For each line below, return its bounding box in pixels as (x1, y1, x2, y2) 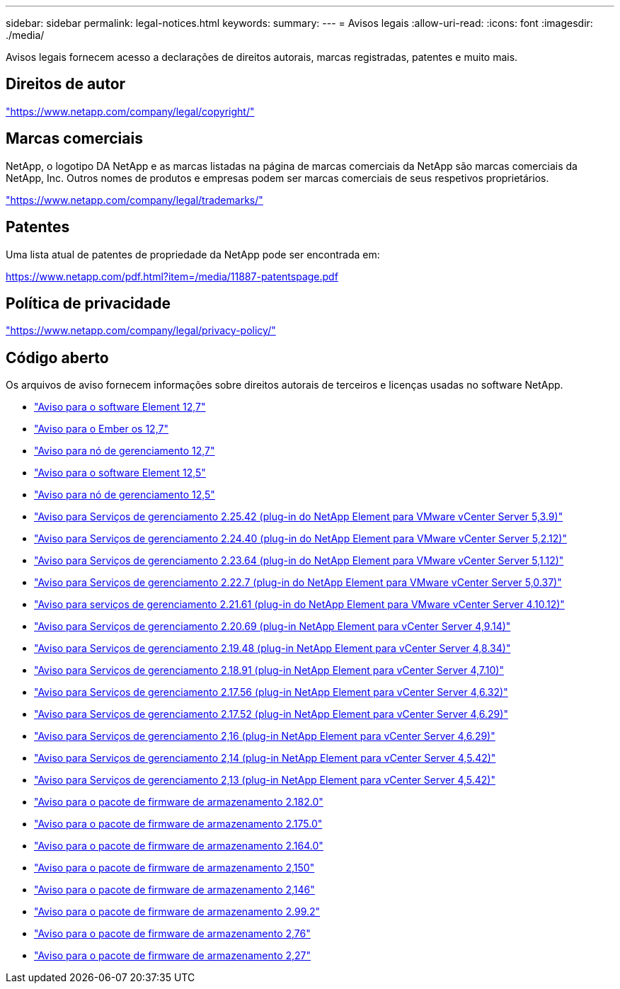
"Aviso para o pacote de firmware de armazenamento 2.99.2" (34, 905, 321, 918)
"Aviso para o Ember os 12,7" (34, 423, 168, 435)
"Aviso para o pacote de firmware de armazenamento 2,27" (34, 949, 311, 962)
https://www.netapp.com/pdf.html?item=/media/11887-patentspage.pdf (6, 270, 338, 282)
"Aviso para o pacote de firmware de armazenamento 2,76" (34, 927, 311, 940)
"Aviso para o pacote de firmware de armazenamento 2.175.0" (34, 818, 323, 830)
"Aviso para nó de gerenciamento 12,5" (34, 488, 215, 501)
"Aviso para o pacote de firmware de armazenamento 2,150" (34, 862, 315, 874)
